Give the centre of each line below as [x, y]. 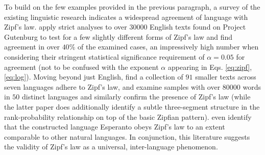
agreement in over [32, 47]
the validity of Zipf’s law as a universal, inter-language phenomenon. [111, 147]
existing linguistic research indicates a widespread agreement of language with [126, 17]
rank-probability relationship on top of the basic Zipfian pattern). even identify [128, 117]
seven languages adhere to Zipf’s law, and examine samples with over [112, 86]
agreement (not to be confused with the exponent [81, 67]
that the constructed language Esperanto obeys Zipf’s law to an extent [115, 127]
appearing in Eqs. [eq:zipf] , [210, 67]
